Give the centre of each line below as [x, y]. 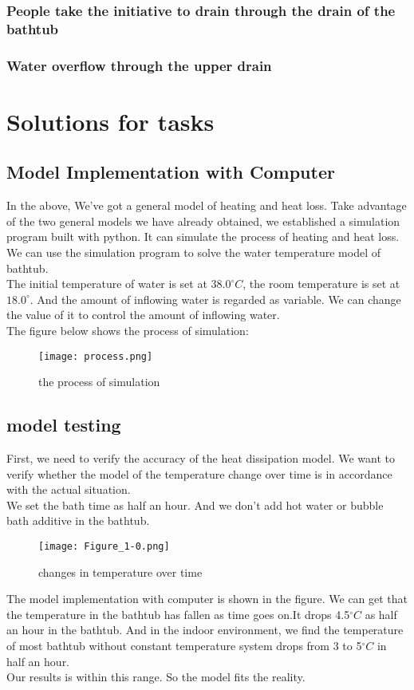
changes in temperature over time [120, 572]
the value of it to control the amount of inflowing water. [143, 315]
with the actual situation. [69, 489]
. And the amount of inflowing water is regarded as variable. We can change [215, 299]
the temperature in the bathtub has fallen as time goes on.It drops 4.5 [178, 614]
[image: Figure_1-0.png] [104, 546]
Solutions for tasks [110, 121]
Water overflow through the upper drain [139, 65]
